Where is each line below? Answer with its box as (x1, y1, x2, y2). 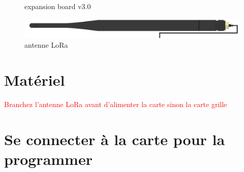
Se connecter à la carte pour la (4, 128, 225, 149)
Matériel (4, 70, 65, 90)
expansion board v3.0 (24, 1, 91, 11)
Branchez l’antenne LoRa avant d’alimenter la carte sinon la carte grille (4, 99, 227, 110)
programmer (4, 148, 93, 169)
